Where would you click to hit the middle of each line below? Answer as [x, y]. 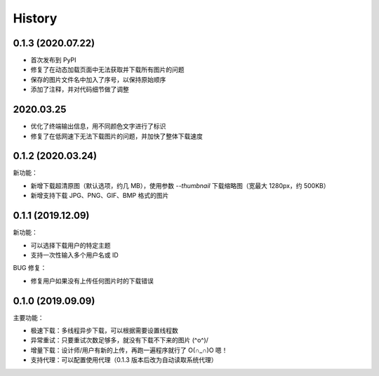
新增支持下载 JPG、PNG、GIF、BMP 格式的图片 [100, 196]
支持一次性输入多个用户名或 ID [74, 255]
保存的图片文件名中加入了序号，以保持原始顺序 [98, 79]
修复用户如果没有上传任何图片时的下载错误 [92, 281]
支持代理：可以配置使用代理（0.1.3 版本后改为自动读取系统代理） [124, 360]
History [35, 18]
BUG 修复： [30, 268]
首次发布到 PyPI [53, 60]
